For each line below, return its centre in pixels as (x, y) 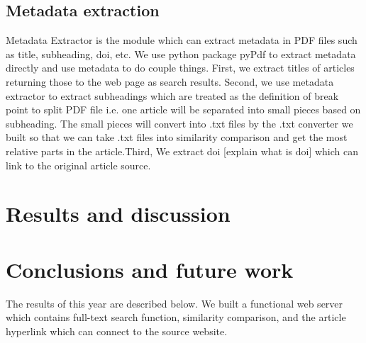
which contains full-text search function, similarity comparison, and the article (176, 317)
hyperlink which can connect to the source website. (117, 331)
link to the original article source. (78, 165)
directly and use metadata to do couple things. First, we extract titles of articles (180, 68)
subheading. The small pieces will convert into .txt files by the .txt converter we (179, 123)
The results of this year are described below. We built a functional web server (174, 303)
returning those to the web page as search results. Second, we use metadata (170, 81)
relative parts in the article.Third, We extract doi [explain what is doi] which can (182, 151)
